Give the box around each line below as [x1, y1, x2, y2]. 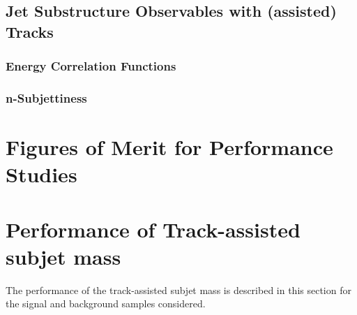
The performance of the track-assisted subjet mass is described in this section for [6, 282, 351, 297]
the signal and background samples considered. [6, 296, 206, 311]
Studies [6, 160, 77, 189]
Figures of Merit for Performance [6, 133, 333, 161]
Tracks [6, 20, 54, 42]
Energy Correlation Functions [6, 57, 176, 75]
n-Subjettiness [6, 89, 87, 106]
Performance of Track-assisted [6, 214, 301, 243]
